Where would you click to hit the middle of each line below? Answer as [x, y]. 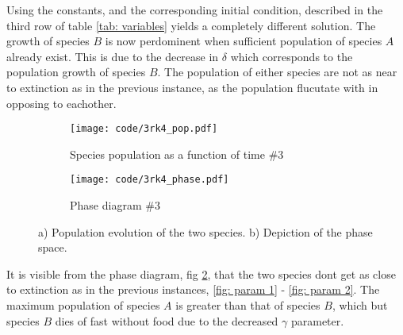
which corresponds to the [292, 56]
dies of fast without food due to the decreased [167, 320]
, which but [360, 305]
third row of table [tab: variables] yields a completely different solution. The [191, 25]
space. [53, 247]
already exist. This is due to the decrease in [113, 56]
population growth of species [76, 72]
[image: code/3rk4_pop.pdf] [144, 129]
